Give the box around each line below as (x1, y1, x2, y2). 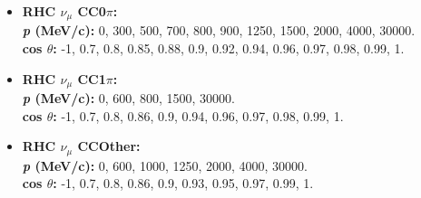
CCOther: (77, 137, 141, 156)
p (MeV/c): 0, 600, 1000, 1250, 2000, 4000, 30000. (22, 156, 308, 174)
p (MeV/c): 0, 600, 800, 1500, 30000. (22, 89, 235, 108)
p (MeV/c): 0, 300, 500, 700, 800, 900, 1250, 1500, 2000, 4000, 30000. (22, 21, 416, 40)
